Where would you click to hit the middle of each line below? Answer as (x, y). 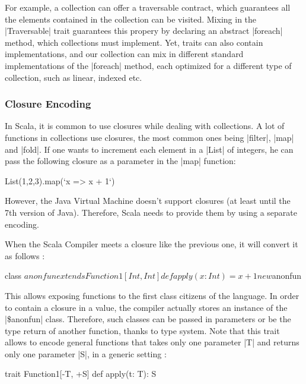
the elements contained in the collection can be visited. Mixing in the (131, 19)
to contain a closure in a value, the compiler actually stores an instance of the (146, 307)
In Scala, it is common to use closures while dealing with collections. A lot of (145, 126)
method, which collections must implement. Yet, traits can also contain (134, 42)
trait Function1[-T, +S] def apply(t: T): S (81, 374)
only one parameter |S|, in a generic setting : (86, 353)
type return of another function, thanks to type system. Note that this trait (142, 330)
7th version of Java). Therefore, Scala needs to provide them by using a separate (151, 212)
